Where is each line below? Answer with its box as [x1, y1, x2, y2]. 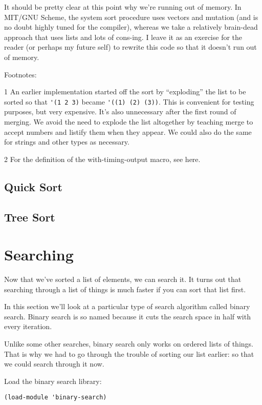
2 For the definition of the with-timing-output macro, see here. [4, 153, 201, 164]
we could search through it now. [4, 358, 104, 369]
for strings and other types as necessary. [4, 136, 129, 147]
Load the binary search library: [4, 375, 102, 386]
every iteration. [4, 321, 52, 332]
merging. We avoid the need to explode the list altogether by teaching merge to [4, 116, 253, 127]
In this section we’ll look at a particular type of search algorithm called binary [4, 301, 250, 312]
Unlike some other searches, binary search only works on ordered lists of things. [4, 338, 253, 349]
